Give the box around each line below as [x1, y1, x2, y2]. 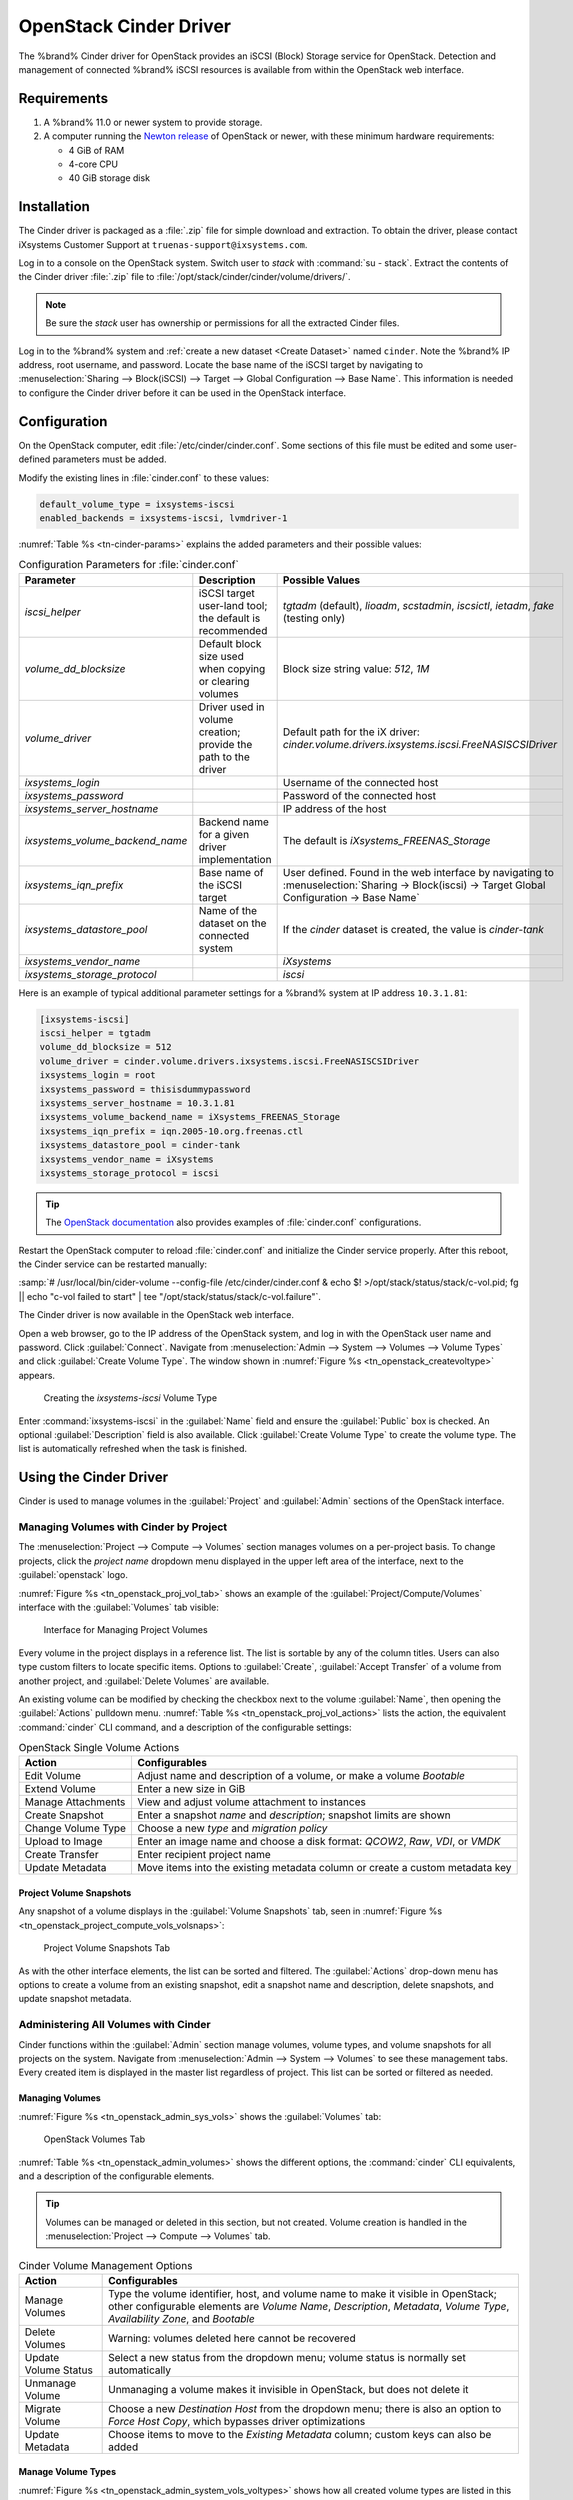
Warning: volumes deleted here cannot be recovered [108, 2331, 356, 2345]
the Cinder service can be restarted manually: [18, 1258, 208, 1270]
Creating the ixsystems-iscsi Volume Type [43, 1392, 218, 1404]
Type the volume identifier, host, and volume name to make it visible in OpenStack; [108, 2286, 497, 2300]
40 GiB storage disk [68, 172, 150, 184]
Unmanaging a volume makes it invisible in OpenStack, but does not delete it [108, 2382, 469, 2396]
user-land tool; [198, 598, 268, 612]
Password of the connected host [282, 788, 437, 802]
